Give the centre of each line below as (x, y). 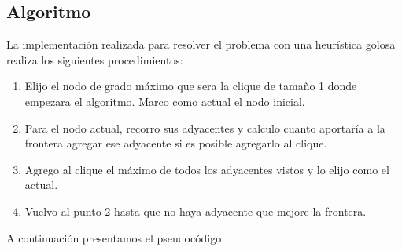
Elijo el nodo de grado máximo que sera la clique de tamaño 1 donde (191, 86)
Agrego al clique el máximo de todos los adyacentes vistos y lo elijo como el (207, 169)
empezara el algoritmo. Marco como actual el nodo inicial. (165, 101)
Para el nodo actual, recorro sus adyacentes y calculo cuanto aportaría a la (205, 127)
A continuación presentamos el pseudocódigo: (116, 237)
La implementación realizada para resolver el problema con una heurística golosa (201, 44)
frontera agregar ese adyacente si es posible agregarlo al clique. (176, 143)
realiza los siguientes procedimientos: (95, 59)
